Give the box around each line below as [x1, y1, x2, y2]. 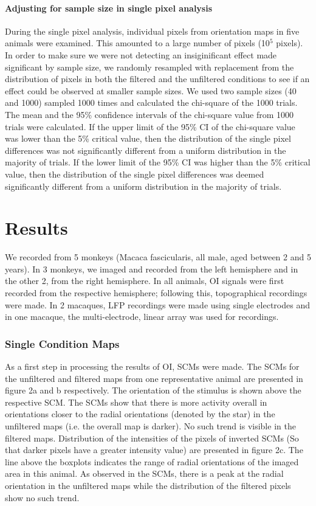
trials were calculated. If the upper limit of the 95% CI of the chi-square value [5, 120, 295, 133]
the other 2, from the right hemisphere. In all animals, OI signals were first [5, 274, 284, 287]
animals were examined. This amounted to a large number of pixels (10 [5, 36, 270, 49]
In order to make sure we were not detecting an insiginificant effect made [5, 48, 277, 61]
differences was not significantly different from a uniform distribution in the [5, 144, 286, 156]
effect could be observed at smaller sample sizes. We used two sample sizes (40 [5, 84, 297, 97]
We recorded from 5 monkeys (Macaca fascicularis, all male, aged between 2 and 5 [5, 251, 311, 263]
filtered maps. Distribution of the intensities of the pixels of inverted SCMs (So [5, 431, 299, 444]
